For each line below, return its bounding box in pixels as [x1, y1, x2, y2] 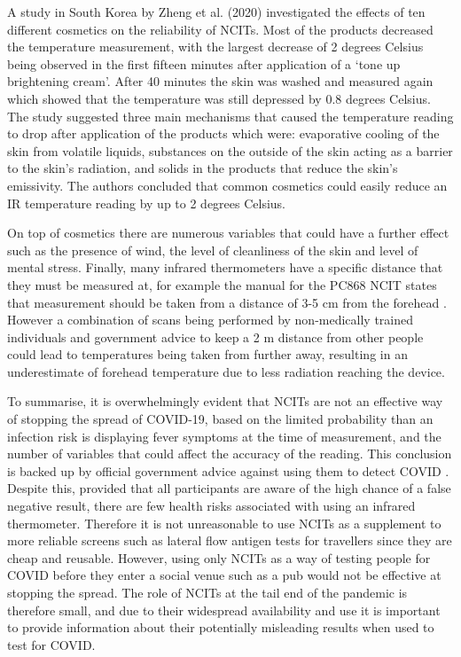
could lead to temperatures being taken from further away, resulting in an [7, 345, 408, 364]
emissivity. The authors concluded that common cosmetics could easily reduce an [7, 176, 448, 194]
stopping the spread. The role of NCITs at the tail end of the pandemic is [7, 583, 408, 601]
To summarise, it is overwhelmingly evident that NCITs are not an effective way [7, 392, 443, 411]
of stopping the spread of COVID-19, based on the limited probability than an [7, 410, 434, 428]
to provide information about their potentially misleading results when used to [7, 618, 434, 637]
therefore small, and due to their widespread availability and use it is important [7, 600, 441, 619]
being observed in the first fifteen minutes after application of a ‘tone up [7, 54, 401, 73]
